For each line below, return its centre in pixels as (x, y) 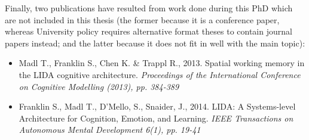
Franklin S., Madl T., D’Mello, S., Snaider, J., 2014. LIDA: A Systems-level (157, 106)
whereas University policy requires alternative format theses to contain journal (149, 31)
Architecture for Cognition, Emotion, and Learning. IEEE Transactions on (156, 118)
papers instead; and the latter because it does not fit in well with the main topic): (155, 43)
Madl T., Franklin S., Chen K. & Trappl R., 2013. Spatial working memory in (162, 63)
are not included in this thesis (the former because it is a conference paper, (142, 19)
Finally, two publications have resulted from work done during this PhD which (149, 8)
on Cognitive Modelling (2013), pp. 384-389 (99, 86)
